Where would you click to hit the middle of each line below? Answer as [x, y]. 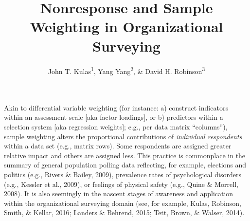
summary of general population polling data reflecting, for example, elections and [125, 165]
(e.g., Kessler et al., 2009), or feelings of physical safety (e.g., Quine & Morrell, [121, 184]
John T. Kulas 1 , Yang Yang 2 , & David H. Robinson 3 [126, 70]
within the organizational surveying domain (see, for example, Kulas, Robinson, [123, 203]
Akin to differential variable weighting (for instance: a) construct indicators [116, 107]
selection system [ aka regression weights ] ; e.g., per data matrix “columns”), [116, 126]
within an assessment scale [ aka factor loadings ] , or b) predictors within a [114, 117]
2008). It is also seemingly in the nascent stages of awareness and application [119, 193]
